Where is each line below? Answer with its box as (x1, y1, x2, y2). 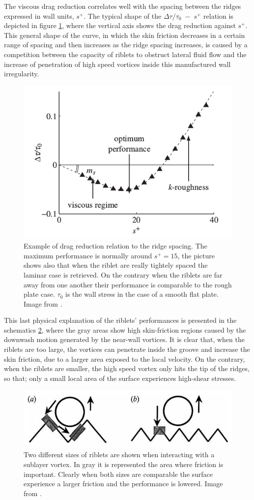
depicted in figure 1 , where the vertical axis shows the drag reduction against (4, 20, 236, 31)
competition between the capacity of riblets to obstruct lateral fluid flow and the (4, 49, 247, 59)
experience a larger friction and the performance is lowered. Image (24, 478, 223, 489)
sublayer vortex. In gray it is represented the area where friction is (24, 459, 224, 469)
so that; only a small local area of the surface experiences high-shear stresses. (4, 373, 236, 383)
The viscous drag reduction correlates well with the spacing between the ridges (4, 1, 241, 11)
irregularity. (4, 68, 39, 79)
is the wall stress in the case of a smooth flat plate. (65, 289, 219, 299)
